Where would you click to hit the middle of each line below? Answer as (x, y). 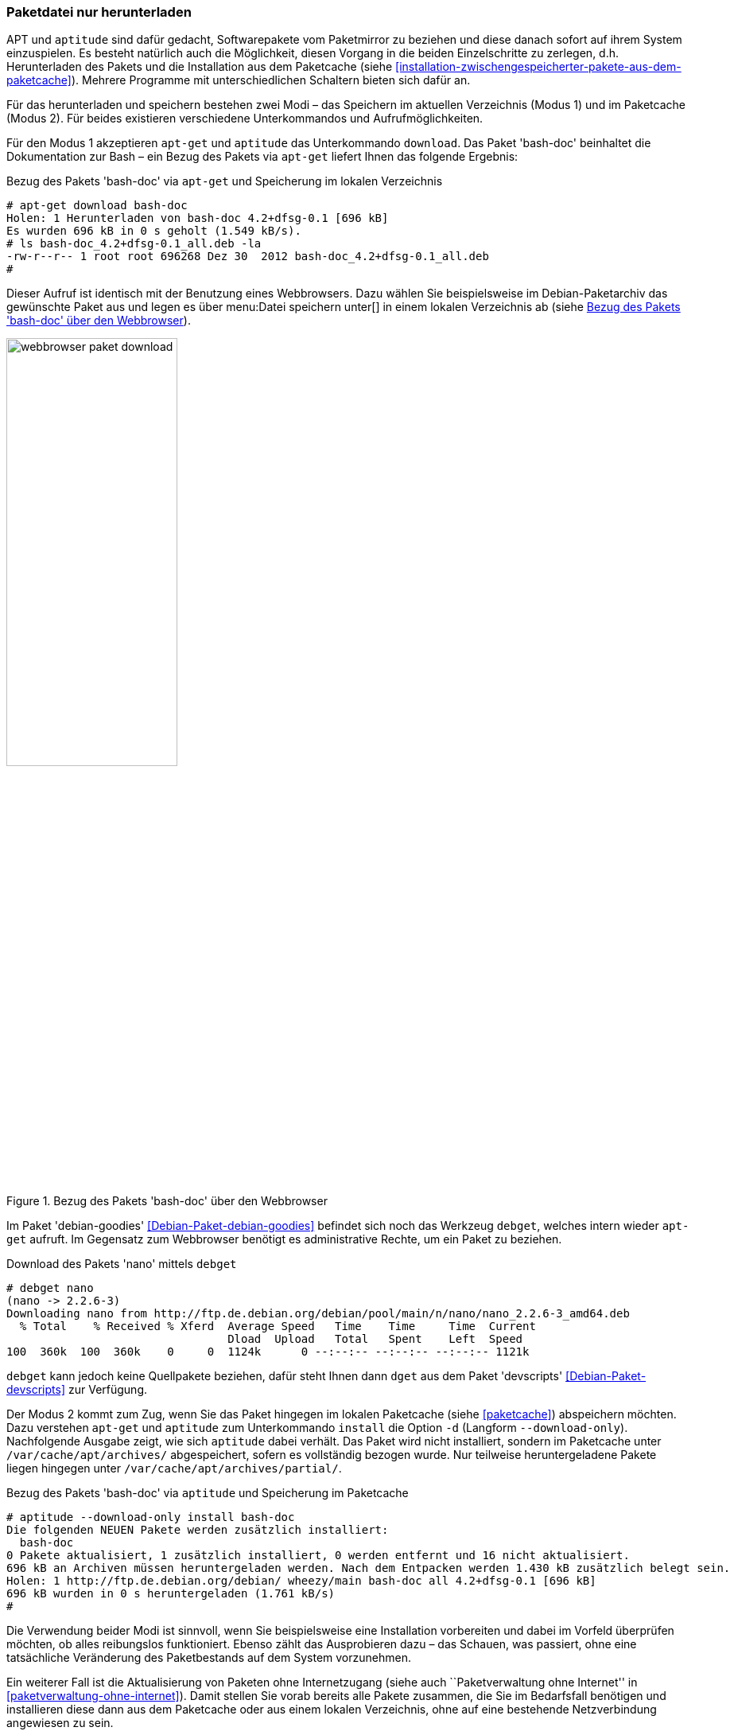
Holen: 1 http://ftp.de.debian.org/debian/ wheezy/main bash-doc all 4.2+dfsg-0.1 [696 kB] (301, 1581)
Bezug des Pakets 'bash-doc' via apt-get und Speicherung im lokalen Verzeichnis (225, 181)
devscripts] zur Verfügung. (77, 1390)
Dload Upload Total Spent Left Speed (375, 1339)
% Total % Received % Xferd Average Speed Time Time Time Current (278, 1327)
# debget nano (50, 1288)
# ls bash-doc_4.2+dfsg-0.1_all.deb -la (134, 244)
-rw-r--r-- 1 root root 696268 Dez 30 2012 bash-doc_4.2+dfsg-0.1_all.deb (248, 257)
